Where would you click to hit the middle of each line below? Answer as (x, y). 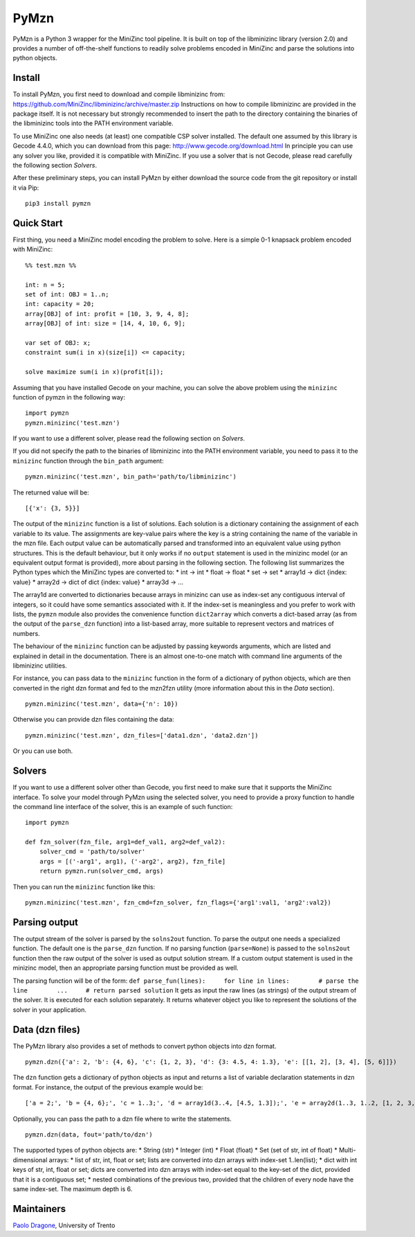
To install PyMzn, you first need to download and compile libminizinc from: (119, 94)
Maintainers (39, 1209)
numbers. (27, 633)
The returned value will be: (51, 492)
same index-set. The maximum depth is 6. (73, 1189)
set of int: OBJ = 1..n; (67, 294)
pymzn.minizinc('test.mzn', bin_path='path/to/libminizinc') (131, 477)
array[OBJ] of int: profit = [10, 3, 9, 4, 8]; (107, 314)
